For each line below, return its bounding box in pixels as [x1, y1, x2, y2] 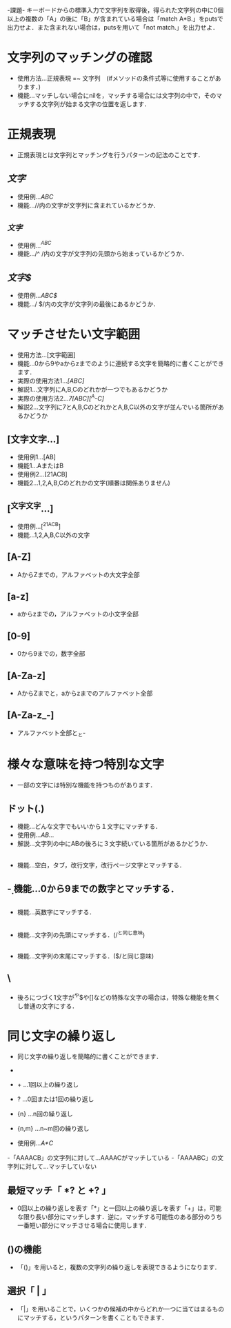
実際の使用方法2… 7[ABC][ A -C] [17, 392, 105, 402]
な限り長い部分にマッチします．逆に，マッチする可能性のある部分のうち [17, 1213, 223, 1221]
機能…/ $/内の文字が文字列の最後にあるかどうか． [17, 299, 160, 308]
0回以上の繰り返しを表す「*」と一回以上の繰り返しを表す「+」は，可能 [17, 1204, 222, 1212]
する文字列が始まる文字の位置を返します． [29, 99, 150, 108]
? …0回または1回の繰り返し [17, 1095, 94, 1103]
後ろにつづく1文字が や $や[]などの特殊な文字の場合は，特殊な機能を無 [17, 992, 215, 1001]
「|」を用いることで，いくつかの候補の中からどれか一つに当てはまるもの [17, 1305, 225, 1313]
